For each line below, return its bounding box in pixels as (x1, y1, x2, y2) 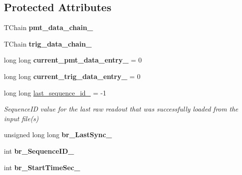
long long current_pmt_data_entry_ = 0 (4, 55, 142, 65)
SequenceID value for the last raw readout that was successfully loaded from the (4, 104, 238, 114)
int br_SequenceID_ (4, 145, 74, 156)
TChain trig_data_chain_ (4, 38, 92, 48)
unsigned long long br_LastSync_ (4, 129, 112, 140)
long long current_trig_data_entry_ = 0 (4, 71, 141, 81)
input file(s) (4, 113, 39, 123)
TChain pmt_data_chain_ (4, 22, 93, 32)
